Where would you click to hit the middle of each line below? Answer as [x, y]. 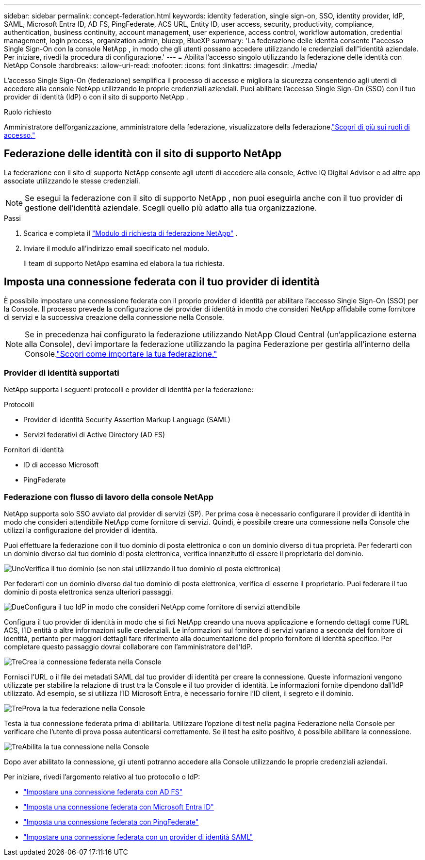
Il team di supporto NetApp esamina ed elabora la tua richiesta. [124, 263]
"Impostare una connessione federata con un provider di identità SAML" [138, 837]
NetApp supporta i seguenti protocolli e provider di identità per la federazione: [129, 390]
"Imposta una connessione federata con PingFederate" [111, 822]
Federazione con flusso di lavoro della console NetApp [109, 497]
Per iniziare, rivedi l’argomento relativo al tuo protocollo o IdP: [102, 777]
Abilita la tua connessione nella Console [86, 747]
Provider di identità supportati [62, 373]
